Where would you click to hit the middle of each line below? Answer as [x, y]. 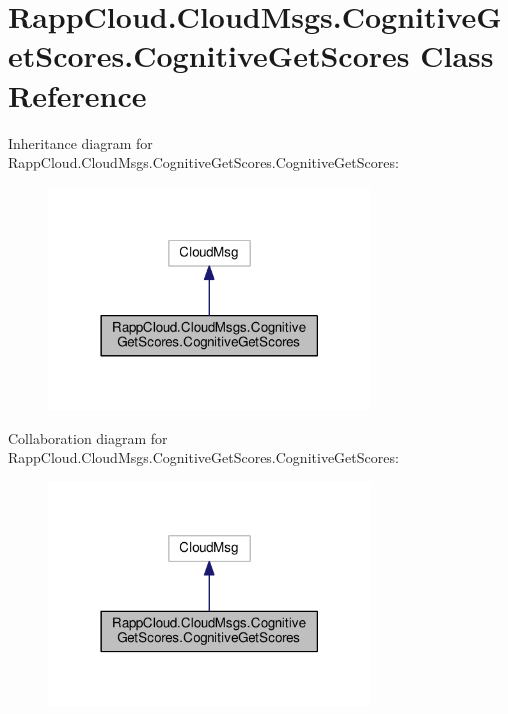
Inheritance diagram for [80, 142]
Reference [77, 94]
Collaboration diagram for [88, 437]
